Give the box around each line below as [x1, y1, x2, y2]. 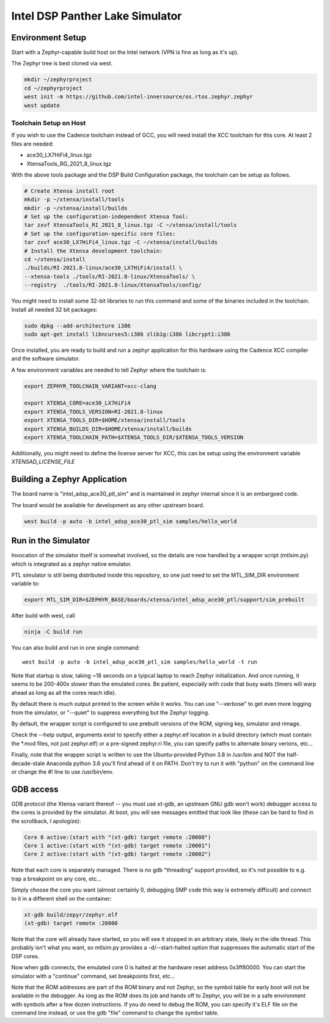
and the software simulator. [11, 355, 81, 362]
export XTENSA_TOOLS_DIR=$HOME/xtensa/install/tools [24, 417, 186, 424]
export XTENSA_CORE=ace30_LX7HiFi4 [24, 400, 131, 406]
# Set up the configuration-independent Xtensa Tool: [24, 213, 189, 220]
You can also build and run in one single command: [11, 644, 140, 651]
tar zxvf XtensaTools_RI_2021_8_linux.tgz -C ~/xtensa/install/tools [24, 222, 237, 229]
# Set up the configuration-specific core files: [24, 230, 176, 237]
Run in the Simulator [11, 535, 90, 546]
